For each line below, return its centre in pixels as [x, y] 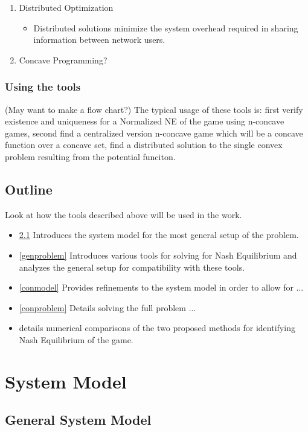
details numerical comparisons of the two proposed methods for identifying [157, 328]
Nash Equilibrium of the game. [76, 339]
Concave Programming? [63, 60]
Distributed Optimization [66, 7]
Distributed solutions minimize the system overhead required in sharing [166, 27]
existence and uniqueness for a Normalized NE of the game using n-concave [145, 121]
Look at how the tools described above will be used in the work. [124, 214]
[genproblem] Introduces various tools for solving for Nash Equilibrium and [158, 255]
